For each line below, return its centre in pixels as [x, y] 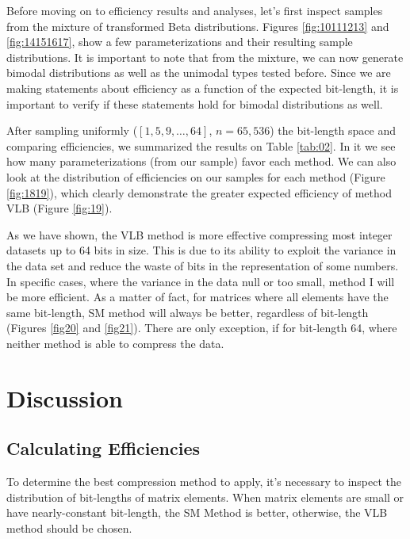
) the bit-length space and [333, 130]
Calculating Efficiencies [103, 448]
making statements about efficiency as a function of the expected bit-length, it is [203, 88]
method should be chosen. [69, 528]
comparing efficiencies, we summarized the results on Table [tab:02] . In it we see [201, 145]
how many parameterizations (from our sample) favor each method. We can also [201, 161]
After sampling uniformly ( [72, 130]
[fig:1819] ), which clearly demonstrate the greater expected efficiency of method [199, 192]
